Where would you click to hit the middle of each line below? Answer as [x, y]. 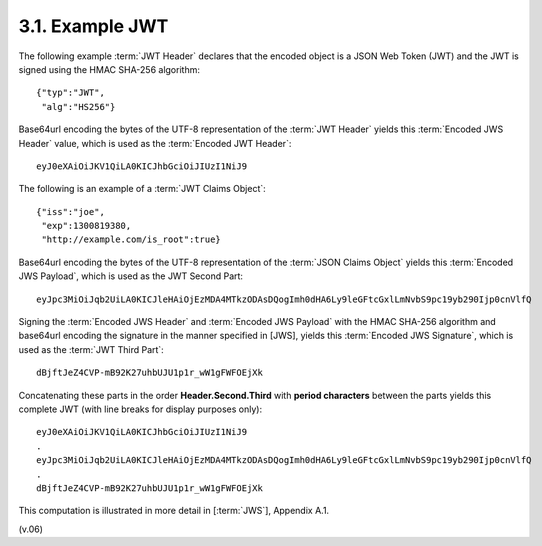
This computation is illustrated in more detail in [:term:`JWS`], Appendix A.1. [174, 511]
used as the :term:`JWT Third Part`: [91, 349]
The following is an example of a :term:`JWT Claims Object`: [142, 189]
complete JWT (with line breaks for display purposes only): [140, 409]
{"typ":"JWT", [70, 93]
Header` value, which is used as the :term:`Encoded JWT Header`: [155, 143]
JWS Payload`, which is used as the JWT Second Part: [131, 276]
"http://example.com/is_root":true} [131, 239]
